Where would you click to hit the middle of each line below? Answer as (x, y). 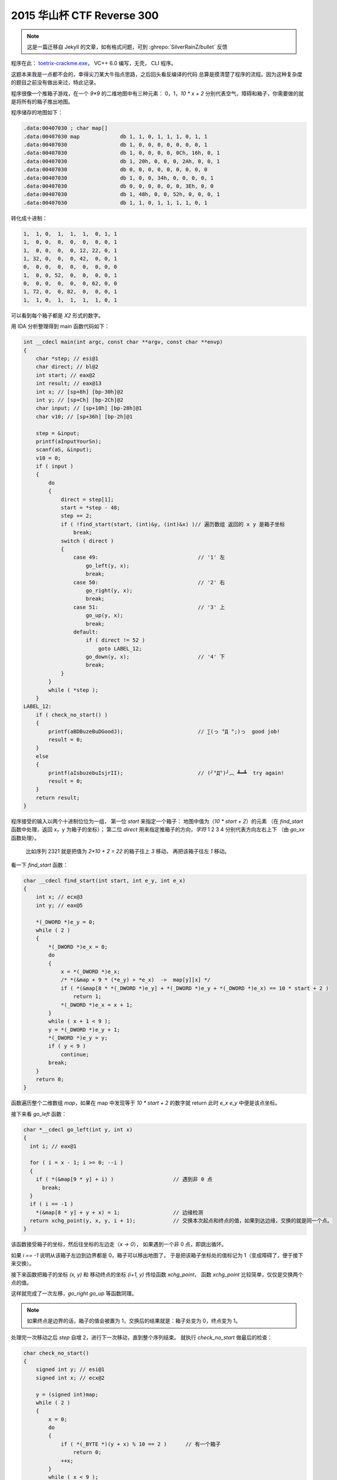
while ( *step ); (73, 690)
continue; (75, 1054)
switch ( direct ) (88, 541)
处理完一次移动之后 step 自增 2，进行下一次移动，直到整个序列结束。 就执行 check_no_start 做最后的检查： (142, 1337)
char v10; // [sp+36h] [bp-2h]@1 (84, 416)
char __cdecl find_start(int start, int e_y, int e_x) (104, 880)
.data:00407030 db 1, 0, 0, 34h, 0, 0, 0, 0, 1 (119, 178)
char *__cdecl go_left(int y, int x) (78, 1130)
